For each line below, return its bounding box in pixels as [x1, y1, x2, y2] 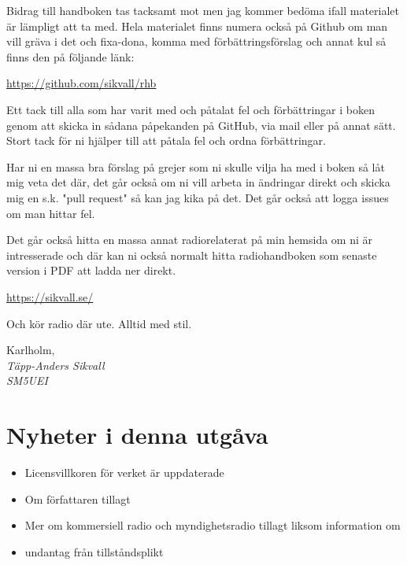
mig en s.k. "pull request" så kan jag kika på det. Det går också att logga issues [6, 189, 389, 205]
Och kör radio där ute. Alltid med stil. [6, 315, 192, 331]
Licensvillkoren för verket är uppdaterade [24, 464, 224, 480]
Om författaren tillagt [24, 490, 131, 507]
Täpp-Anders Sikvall [6, 356, 105, 373]
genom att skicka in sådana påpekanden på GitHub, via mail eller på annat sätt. [6, 116, 396, 133]
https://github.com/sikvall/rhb [6, 75, 157, 91]
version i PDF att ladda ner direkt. [6, 262, 176, 279]
